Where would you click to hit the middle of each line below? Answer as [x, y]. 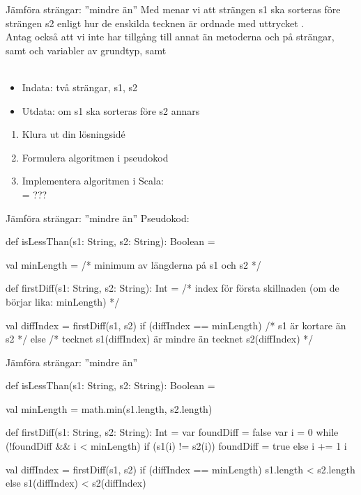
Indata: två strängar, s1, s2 [79, 87]
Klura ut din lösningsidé [74, 134]
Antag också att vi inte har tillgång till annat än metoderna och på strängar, [170, 37]
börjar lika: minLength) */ [63, 301]
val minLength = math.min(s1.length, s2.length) [109, 408]
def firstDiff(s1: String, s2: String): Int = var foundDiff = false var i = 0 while [172, 432]
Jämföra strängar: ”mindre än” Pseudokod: [98, 218]
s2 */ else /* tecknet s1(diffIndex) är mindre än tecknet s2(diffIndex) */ [160, 339]
